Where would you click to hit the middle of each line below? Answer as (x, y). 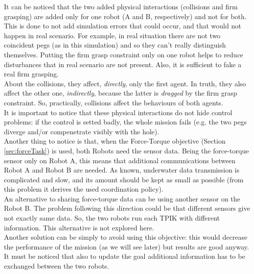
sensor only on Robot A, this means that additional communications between (120, 160)
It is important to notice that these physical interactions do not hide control (118, 112)
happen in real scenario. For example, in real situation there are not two (112, 35)
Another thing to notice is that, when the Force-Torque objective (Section (115, 141)
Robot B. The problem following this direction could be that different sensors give (127, 208)
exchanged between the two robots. (57, 266)
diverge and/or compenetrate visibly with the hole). (82, 131)
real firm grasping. (32, 74)
